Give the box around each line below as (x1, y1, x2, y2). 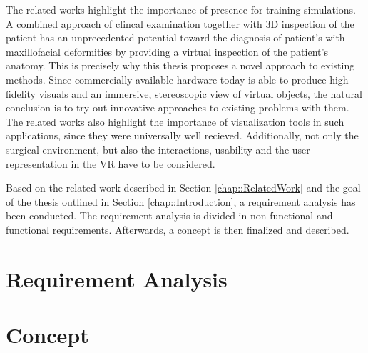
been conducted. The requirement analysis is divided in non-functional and (6, 208, 333, 223)
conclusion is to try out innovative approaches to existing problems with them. (6, 100, 349, 115)
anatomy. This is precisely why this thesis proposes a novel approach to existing (6, 58, 355, 73)
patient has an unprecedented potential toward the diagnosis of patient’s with (6, 30, 345, 45)
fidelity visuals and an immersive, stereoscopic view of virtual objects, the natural (6, 86, 362, 101)
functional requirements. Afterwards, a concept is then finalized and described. (6, 222, 349, 237)
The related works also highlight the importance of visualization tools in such (6, 114, 344, 129)
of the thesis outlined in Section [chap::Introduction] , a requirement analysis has (6, 194, 356, 209)
